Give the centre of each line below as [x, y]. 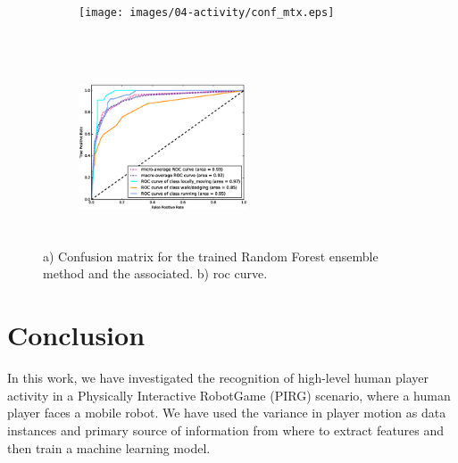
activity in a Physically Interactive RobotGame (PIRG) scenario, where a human [229, 395]
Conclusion [76, 335]
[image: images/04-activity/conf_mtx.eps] [207, 12]
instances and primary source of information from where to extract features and [226, 430]
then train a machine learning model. [109, 447]
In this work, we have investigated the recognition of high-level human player [218, 378]
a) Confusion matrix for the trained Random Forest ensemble [211, 256]
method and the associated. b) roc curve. [155, 273]
